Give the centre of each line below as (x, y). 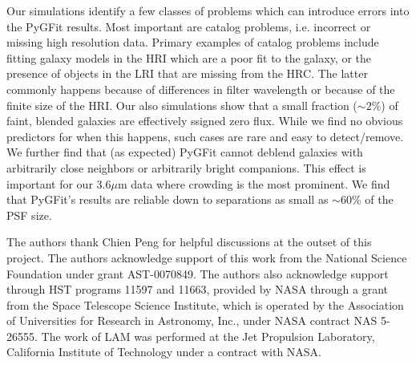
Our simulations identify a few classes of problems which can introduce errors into (208, 10)
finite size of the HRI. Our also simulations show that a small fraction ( (182, 105)
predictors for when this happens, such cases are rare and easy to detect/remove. (205, 136)
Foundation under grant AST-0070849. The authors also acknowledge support (198, 273)
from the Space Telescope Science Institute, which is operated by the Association (205, 304)
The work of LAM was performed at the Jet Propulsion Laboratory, (208, 336)
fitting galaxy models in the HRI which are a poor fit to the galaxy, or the (189, 57)
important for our (50, 183)
